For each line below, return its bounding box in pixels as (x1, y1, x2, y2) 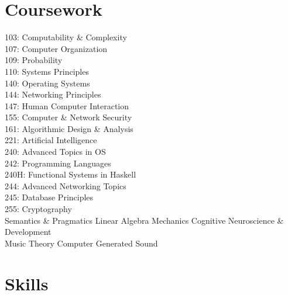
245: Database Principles (5, 191, 94, 203)
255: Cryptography (5, 203, 72, 215)
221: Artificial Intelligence (5, 134, 97, 146)
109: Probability (5, 54, 63, 66)
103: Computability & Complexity (5, 31, 127, 43)
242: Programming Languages (5, 157, 111, 169)
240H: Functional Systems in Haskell (5, 168, 136, 181)
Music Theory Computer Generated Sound (5, 237, 158, 249)
